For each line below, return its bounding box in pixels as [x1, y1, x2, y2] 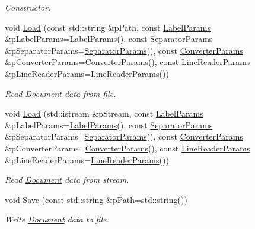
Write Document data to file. [5, 213, 109, 225]
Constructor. [5, 1, 51, 13]
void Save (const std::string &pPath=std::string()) [5, 193, 187, 205]
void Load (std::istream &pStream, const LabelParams [5, 107, 203, 120]
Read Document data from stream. [5, 173, 129, 186]
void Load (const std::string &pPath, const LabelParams [5, 21, 211, 33]
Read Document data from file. [5, 87, 116, 99]
